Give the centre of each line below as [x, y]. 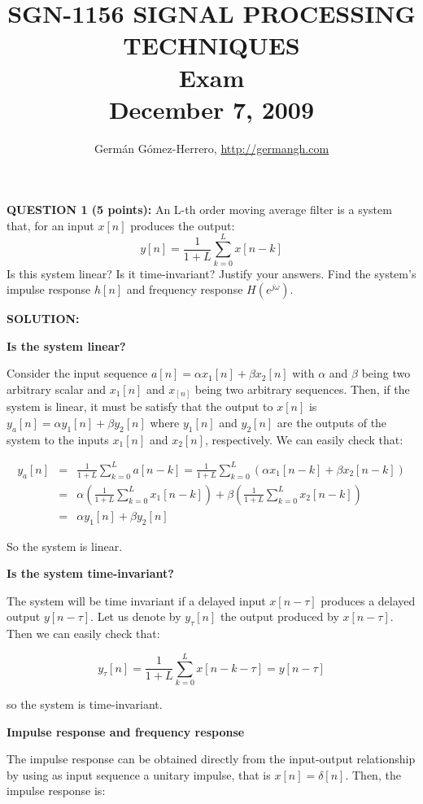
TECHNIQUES [211, 45]
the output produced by [279, 616]
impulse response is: [56, 791]
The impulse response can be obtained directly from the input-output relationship [211, 759]
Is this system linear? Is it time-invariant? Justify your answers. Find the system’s [211, 273]
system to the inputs [58, 439]
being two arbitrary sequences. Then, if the [302, 389]
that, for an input [50, 225]
